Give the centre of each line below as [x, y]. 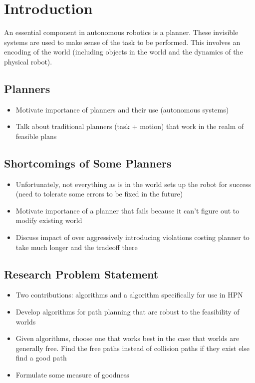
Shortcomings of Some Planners [88, 163]
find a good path [41, 358]
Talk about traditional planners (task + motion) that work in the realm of [130, 126]
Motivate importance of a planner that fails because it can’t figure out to [127, 210]
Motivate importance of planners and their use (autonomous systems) [122, 109]
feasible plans [36, 136]
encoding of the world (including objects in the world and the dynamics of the [124, 52]
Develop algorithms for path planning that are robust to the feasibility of [127, 312]
